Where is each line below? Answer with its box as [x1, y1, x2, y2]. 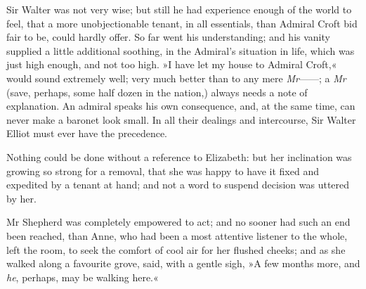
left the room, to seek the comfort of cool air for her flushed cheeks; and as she [6, 242, 346, 257]
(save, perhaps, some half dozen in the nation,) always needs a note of [6, 84, 308, 99]
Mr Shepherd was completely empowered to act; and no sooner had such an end [6, 214, 351, 229]
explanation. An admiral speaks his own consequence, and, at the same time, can [6, 98, 355, 113]
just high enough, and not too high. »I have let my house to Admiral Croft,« [6, 57, 337, 72]
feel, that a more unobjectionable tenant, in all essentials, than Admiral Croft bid [6, 15, 358, 30]
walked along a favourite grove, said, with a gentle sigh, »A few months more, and [6, 256, 360, 271]
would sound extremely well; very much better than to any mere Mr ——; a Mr [6, 70, 346, 85]
